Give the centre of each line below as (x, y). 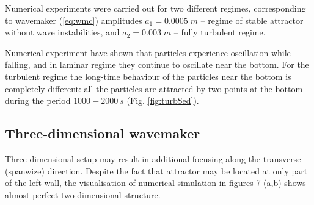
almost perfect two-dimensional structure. (83, 194)
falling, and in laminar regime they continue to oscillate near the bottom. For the (157, 64)
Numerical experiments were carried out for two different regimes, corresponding (155, 8)
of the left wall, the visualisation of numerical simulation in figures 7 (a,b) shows (155, 183)
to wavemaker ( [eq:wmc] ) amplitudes (74, 20)
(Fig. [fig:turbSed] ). (163, 100)
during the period (38, 100)
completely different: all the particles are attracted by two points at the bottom (154, 88)
